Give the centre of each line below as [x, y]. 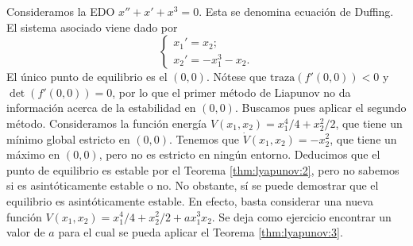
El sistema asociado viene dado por [92, 27]
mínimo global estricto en [68, 138]
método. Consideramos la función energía [107, 123]
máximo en [33, 154]
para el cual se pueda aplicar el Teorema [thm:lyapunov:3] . [201, 232]
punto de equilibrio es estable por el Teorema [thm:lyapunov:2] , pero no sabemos [203, 169]
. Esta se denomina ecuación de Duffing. [296, 11]
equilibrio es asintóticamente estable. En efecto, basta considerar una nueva [190, 200]
